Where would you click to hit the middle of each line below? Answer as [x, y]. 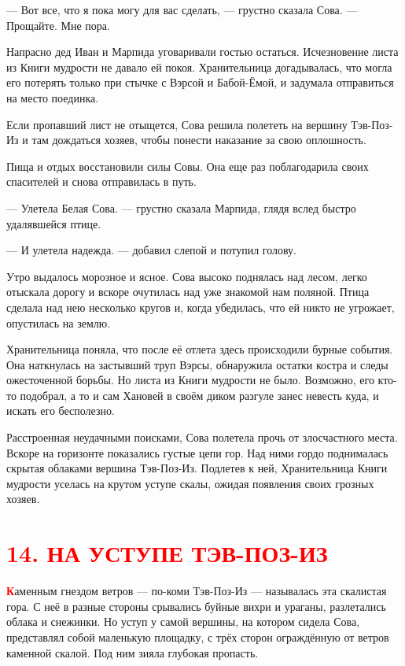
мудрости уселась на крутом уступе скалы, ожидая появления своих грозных [190, 483]
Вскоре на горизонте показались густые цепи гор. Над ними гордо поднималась [197, 452]
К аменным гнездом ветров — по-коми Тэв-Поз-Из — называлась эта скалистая [197, 591]
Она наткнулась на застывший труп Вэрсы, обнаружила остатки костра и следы [197, 364]
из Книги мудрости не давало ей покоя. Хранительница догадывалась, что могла [199, 67]
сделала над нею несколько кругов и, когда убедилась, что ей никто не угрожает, [201, 307]
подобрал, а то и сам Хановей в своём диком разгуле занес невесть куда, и [199, 395]
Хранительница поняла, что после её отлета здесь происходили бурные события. [200, 349]
